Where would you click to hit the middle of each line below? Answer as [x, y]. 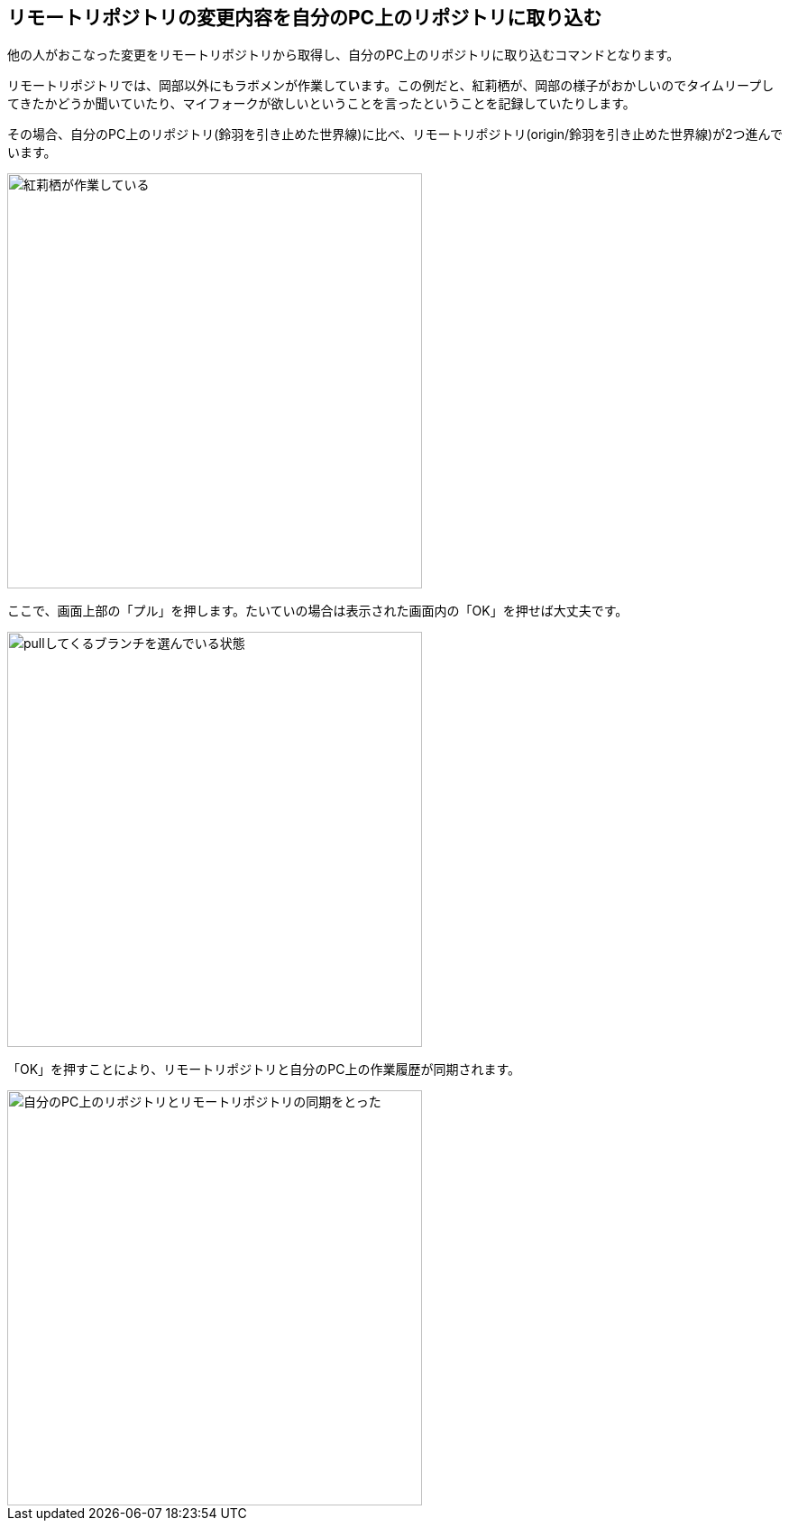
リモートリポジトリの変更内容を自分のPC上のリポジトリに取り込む [305, 18]
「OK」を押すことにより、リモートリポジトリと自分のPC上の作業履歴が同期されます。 [264, 1070]
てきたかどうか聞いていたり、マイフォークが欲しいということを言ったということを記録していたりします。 [321, 104]
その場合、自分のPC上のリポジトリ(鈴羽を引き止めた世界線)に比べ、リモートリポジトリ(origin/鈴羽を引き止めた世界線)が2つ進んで [395, 134]
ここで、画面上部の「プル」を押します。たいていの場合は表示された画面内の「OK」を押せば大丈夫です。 [318, 611]
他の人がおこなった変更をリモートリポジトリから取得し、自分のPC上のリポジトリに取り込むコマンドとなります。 [344, 55]
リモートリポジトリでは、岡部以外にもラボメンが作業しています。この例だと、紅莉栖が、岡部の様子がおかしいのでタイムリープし [391, 86]
